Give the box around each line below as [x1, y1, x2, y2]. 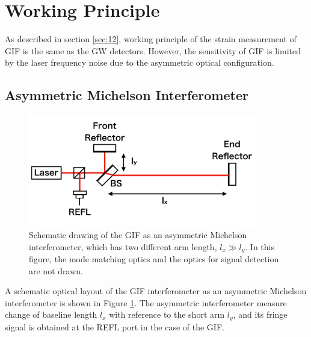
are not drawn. [29, 264, 83, 277]
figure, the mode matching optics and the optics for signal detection [29, 253, 279, 265]
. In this [245, 240, 275, 253]
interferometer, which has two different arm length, [29, 240, 217, 253]
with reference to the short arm [109, 308, 225, 321]
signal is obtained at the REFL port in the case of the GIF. [5, 320, 224, 333]
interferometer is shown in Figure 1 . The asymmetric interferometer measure [5, 296, 287, 309]
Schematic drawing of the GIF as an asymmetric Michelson [29, 228, 247, 241]
